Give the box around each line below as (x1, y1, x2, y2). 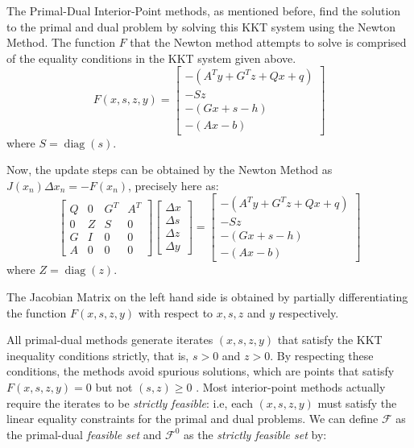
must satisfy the (317, 394, 397, 411)
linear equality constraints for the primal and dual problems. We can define (6, 410, 379, 427)
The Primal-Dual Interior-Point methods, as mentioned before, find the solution (6, 2, 401, 19)
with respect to (138, 304, 213, 321)
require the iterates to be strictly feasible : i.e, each (6, 394, 253, 411)
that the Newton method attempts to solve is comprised (130, 34, 407, 51)
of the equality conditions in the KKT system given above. (6, 49, 296, 66)
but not (95, 378, 133, 395)
